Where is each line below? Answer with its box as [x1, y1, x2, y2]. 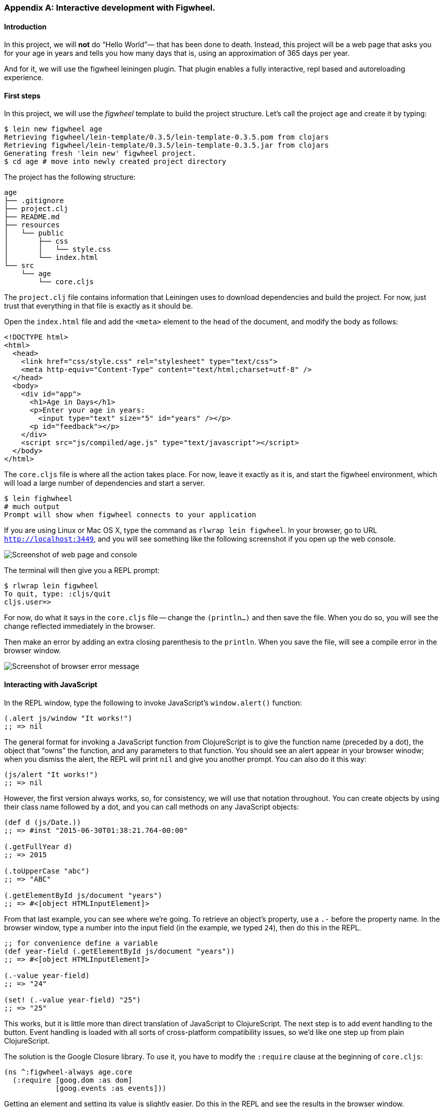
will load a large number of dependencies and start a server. [4, 479, 205, 488]
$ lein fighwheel [4, 494, 72, 503]
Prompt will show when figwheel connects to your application [4, 511, 256, 519]
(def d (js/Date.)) [4, 818, 81, 826]
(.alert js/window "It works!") [4, 714, 132, 722]
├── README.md [4, 213, 60, 221]
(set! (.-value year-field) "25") [4, 995, 141, 1004]
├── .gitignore [4, 196, 64, 205]
